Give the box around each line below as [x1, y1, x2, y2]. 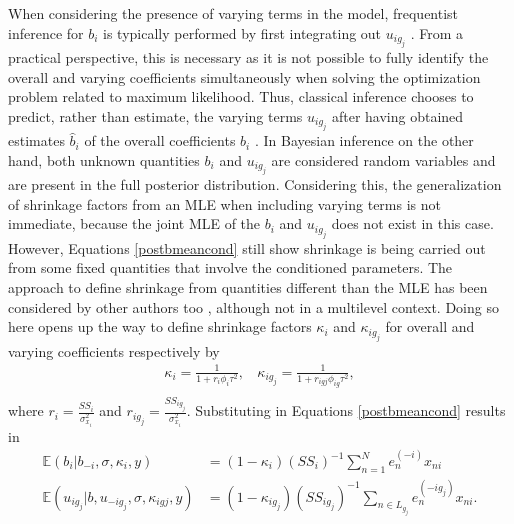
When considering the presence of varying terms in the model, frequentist [8, 3, 459, 23]
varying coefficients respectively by [8, 340, 220, 361]
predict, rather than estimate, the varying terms [8, 105, 303, 126]
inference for [8, 22, 84, 43]
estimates [8, 130, 65, 151]
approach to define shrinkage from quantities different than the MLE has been [8, 276, 488, 297]
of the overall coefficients [84, 130, 236, 151]
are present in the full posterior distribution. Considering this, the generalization [8, 174, 502, 195]
